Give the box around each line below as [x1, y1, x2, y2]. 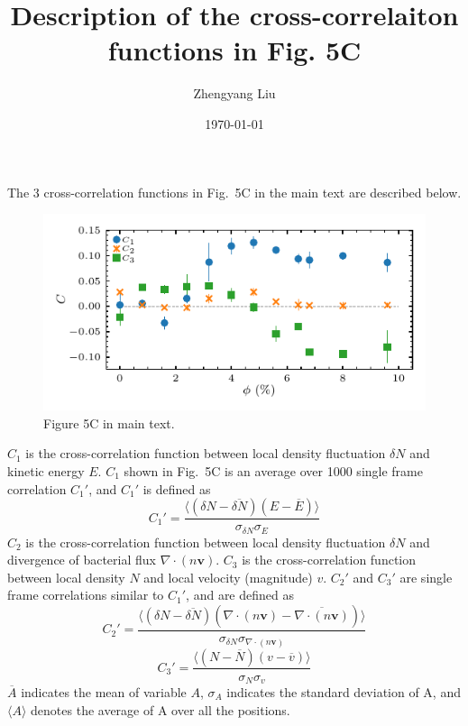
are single [399, 567, 453, 586]
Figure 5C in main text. [43, 413, 175, 432]
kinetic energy [7, 461, 85, 480]
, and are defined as [186, 585, 294, 604]
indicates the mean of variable [21, 683, 187, 701]
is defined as [142, 479, 211, 498]
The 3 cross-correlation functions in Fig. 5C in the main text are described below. [7, 182, 462, 201]
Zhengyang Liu [193, 84, 276, 103]
